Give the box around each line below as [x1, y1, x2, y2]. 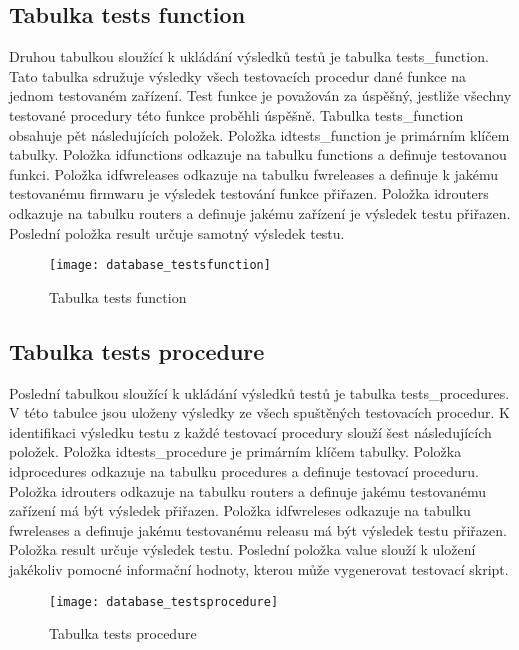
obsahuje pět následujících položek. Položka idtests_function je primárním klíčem [9, 124, 510, 145]
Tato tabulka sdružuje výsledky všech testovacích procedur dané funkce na [9, 65, 466, 86]
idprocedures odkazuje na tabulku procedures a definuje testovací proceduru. [9, 460, 479, 481]
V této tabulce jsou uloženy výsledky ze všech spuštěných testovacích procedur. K [9, 402, 510, 423]
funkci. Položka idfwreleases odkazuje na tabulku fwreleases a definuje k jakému [9, 163, 499, 184]
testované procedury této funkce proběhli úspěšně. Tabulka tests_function [9, 104, 464, 125]
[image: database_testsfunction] [49, 258, 271, 273]
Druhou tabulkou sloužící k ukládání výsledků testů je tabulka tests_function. [9, 46, 489, 67]
